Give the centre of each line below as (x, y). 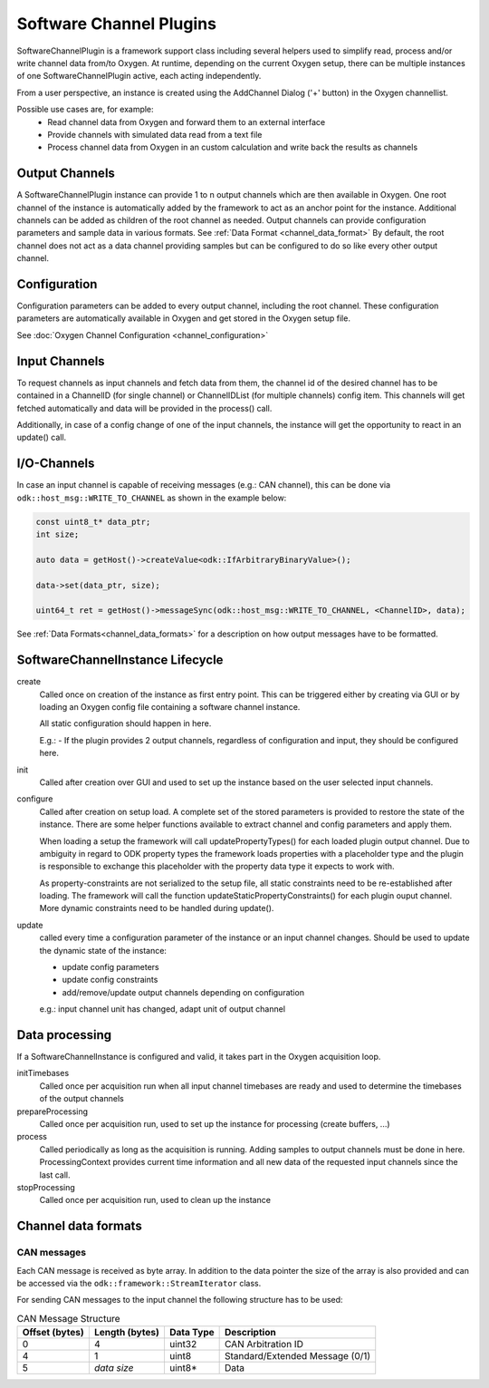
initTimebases (43, 1073)
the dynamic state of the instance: (103, 950)
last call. (55, 1175)
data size (114, 1368)
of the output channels (81, 1099)
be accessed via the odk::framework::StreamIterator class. (139, 1283)
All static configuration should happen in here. (125, 723)
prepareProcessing (53, 1111)
